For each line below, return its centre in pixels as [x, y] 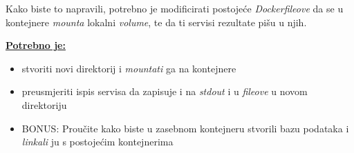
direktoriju [44, 104]
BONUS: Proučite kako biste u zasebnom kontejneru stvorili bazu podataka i [185, 128]
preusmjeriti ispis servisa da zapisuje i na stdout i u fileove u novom [165, 91]
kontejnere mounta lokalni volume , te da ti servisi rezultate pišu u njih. [156, 22]
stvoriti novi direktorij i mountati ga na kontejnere [129, 68]
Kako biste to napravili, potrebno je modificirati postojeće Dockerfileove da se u [175, 8]
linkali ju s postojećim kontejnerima [97, 142]
